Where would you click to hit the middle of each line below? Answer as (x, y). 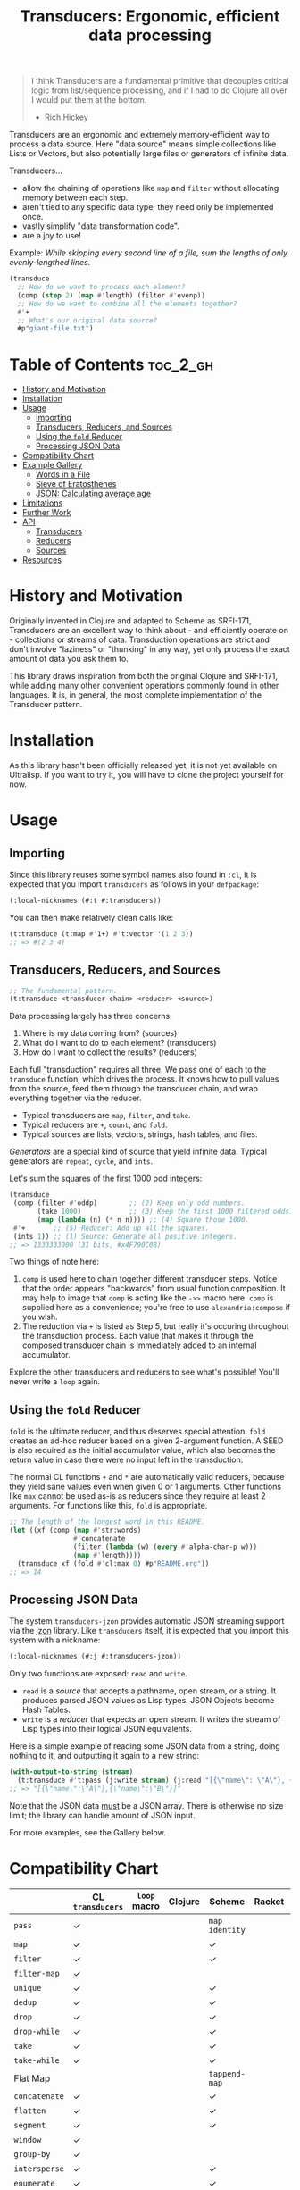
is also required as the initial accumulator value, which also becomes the (142, 1450)
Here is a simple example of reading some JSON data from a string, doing (145, 1746)
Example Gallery (52, 465)
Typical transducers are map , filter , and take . (106, 1116)
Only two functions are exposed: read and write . (98, 1674)
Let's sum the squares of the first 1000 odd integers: (106, 1179)
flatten (30, 2111)
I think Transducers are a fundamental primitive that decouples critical (160, 81)
